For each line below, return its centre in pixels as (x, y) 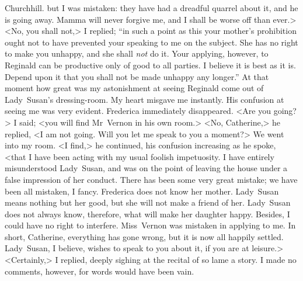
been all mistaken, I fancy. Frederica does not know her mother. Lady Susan (142, 191)
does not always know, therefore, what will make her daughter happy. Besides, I (147, 214)
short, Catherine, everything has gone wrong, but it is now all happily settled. (144, 236)
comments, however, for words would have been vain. (100, 271)
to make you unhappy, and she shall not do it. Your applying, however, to (137, 53)
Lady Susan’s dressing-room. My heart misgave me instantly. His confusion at (144, 99)
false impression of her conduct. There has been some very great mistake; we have (151, 179)
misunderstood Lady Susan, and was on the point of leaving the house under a (146, 168)
